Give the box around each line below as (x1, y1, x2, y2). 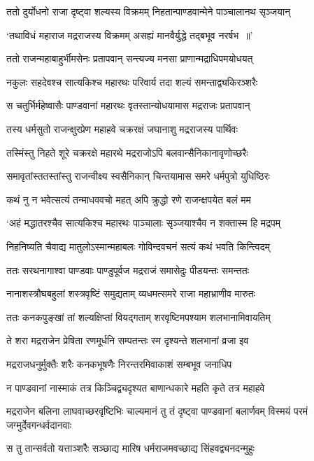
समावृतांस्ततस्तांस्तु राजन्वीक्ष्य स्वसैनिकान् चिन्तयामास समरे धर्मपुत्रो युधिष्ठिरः (6, 169, 270, 183)
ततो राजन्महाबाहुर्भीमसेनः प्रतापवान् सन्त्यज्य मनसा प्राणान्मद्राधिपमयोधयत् (6, 51, 253, 66)
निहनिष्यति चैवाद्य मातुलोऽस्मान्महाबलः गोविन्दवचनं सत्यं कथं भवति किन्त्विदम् (6, 239, 270, 253)
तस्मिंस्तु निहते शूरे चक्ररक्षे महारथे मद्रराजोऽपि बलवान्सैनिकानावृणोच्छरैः (6, 145, 248, 159)
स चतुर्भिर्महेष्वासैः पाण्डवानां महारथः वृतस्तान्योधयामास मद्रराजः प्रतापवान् (6, 98, 250, 113)
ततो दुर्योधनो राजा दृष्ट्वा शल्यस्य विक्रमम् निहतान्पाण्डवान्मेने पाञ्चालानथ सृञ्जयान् (6, 4, 291, 18)
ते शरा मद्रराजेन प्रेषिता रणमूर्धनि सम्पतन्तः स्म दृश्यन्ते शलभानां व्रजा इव (6, 333, 249, 348)
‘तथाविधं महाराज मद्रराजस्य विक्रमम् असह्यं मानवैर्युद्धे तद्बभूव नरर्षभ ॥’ (6, 27, 253, 42)
